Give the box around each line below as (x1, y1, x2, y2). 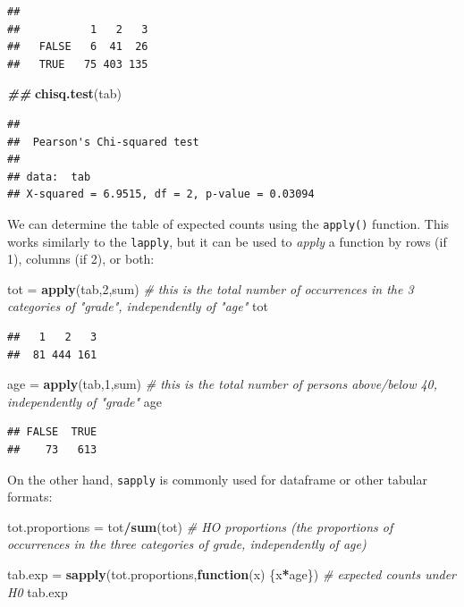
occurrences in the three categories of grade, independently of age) (7, 535, 367, 553)
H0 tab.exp (7, 582, 68, 601)
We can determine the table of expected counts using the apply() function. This (7, 214, 450, 232)
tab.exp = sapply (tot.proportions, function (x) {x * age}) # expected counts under (7, 565, 457, 584)
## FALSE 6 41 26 (7, 40, 148, 54)
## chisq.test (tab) (7, 84, 122, 103)
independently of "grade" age (7, 392, 162, 410)
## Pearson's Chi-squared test (7, 135, 199, 148)
